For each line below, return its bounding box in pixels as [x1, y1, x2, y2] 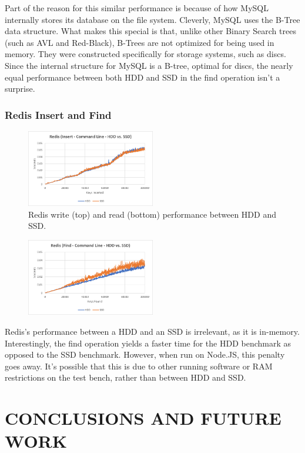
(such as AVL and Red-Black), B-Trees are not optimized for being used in [5, 36, 274, 48]
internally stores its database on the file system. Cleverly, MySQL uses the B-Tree [5, 13, 300, 25]
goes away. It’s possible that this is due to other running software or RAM [5, 359, 273, 372]
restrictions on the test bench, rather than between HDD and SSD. [5, 371, 246, 384]
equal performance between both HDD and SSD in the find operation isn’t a [5, 71, 280, 83]
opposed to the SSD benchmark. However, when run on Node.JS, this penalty [5, 348, 285, 361]
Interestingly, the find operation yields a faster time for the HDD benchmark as [5, 337, 291, 349]
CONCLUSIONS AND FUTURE [5, 406, 281, 430]
